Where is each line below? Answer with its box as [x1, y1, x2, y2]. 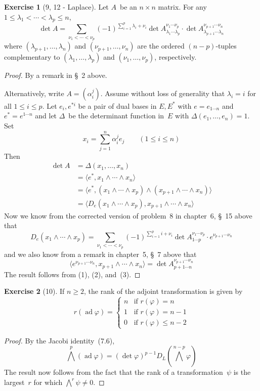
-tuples [215, 40, 237, 51]
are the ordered [137, 40, 185, 51]
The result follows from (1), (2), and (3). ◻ [4, 269, 141, 279]
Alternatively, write [4, 88, 64, 98]
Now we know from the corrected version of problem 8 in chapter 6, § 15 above [4, 210, 252, 221]
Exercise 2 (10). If [4, 286, 65, 296]
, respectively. [154, 52, 197, 62]
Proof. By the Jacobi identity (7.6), [4, 335, 115, 345]
